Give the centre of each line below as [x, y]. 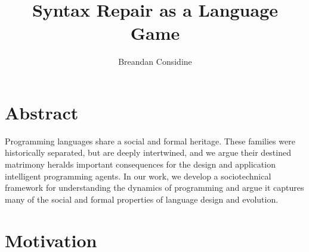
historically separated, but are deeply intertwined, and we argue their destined [148, 152]
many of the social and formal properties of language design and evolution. [142, 199]
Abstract [42, 112]
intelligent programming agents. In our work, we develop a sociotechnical [138, 176]
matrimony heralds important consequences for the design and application [140, 164]
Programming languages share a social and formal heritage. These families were [150, 141]
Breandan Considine [155, 62]
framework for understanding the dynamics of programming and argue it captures [154, 188]
